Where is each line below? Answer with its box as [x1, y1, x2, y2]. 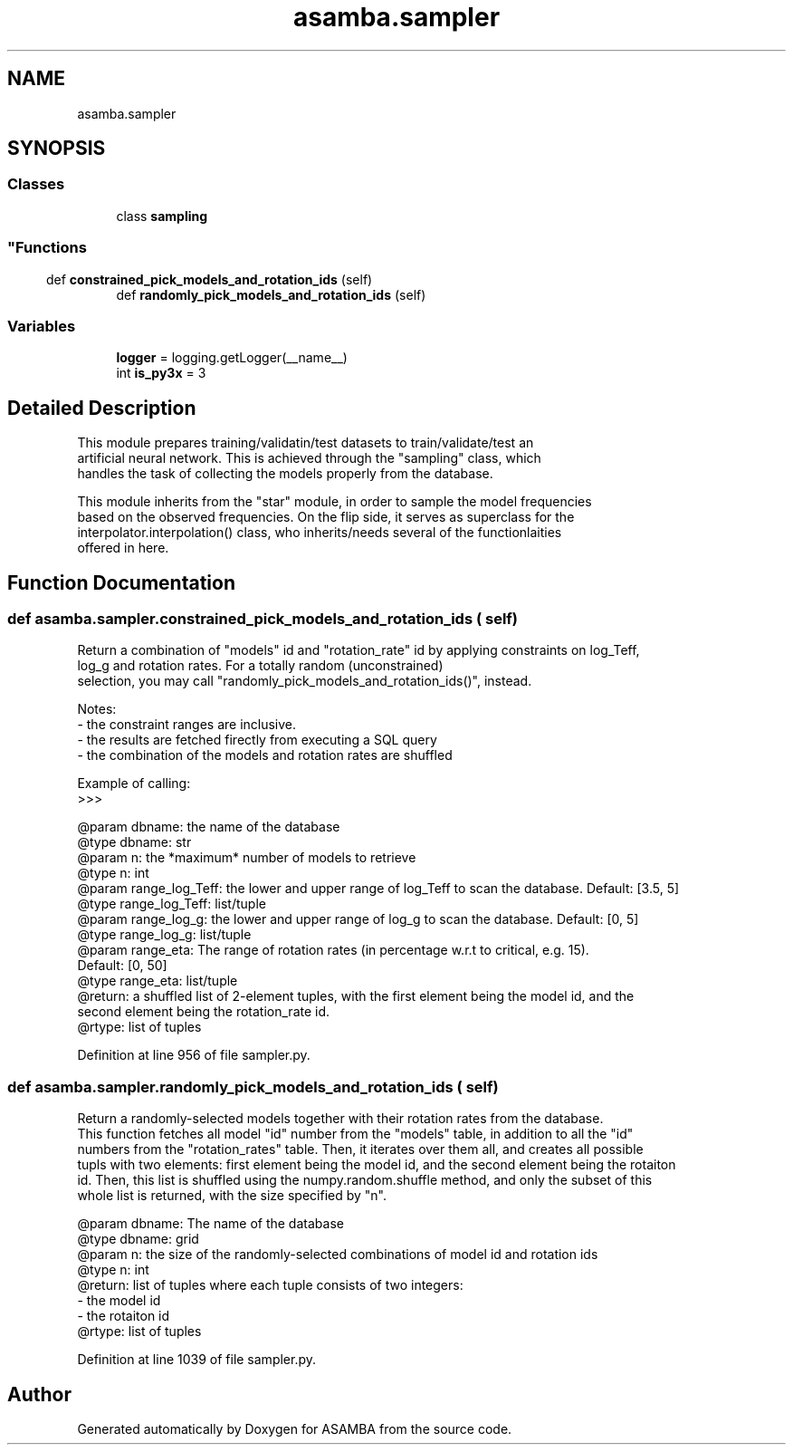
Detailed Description [7, 396, 196, 419]
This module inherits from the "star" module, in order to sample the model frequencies [77, 494, 592, 510]
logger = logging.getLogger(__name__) [116, 350, 348, 366]
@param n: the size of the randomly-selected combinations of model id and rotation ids [77, 1246, 598, 1263]
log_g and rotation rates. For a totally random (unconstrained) [77, 658, 444, 674]
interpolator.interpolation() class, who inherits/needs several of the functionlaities [77, 524, 562, 541]
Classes [7, 175, 65, 194]
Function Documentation [7, 571, 235, 594]
